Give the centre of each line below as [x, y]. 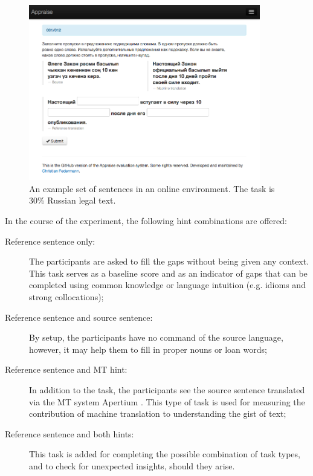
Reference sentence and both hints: [69, 433]
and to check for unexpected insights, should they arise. [132, 465]
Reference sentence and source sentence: [79, 317]
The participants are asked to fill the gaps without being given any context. [169, 261]
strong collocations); [66, 297]
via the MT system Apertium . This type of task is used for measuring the [167, 401]
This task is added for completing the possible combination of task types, [165, 454]
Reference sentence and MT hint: [66, 369]
